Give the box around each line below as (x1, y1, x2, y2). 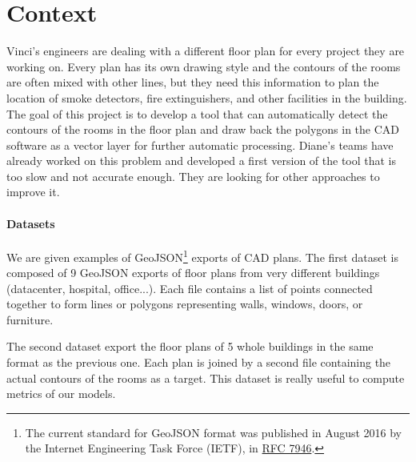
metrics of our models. (6, 385, 116, 402)
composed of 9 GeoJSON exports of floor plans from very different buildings (6, 264, 380, 281)
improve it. (6, 183, 60, 200)
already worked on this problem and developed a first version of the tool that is (6, 152, 397, 169)
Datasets (6, 215, 55, 231)
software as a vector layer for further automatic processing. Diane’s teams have (6, 136, 394, 153)
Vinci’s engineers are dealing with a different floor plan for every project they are (6, 42, 405, 59)
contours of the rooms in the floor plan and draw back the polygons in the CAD (6, 121, 399, 138)
